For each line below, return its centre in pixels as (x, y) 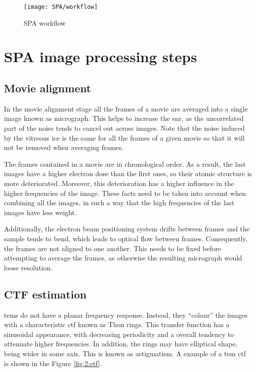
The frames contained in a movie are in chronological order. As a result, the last (125, 164)
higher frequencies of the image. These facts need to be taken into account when (125, 193)
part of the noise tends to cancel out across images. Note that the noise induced (124, 128)
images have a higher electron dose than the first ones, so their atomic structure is (128, 173)
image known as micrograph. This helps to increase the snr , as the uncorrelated (124, 118)
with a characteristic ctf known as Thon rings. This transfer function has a (117, 324)
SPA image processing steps (101, 56)
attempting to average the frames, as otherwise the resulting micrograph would (123, 258)
